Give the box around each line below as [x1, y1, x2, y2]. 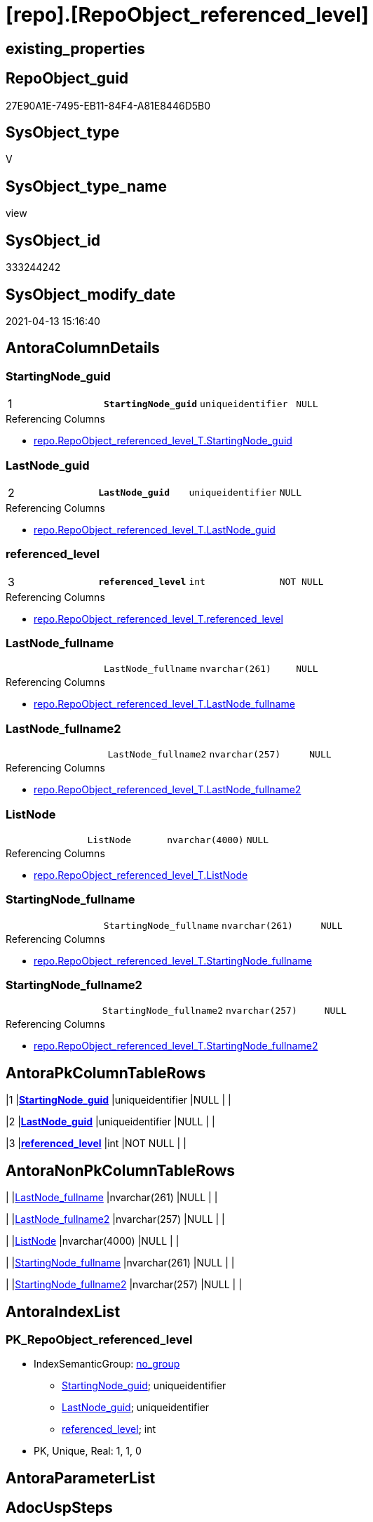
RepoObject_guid [6, 70, 129, 88]
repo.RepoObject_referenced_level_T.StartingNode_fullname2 [34, 1040, 318, 1052]
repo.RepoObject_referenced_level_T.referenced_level [34, 612, 283, 625]
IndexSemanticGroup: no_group [34, 1358, 180, 1370]
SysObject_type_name [6, 177, 168, 195]
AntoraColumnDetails [6, 339, 160, 357]
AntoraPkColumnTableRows [6, 1064, 206, 1082]
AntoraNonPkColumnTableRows [6, 1161, 236, 1179]
